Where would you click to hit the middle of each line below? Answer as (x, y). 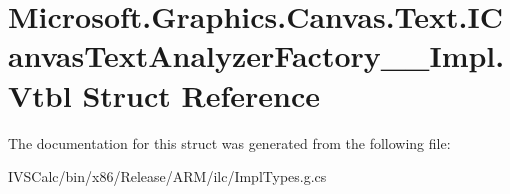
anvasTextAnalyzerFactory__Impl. (256, 55)
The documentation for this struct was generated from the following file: (229, 142)
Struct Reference (201, 94)
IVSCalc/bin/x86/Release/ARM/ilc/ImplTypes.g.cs (167, 176)
